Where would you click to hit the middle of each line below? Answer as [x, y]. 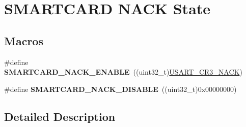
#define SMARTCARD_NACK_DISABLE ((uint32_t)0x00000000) [120, 89]
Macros [24, 40]
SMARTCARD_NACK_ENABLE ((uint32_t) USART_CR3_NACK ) [123, 72]
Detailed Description [60, 116]
